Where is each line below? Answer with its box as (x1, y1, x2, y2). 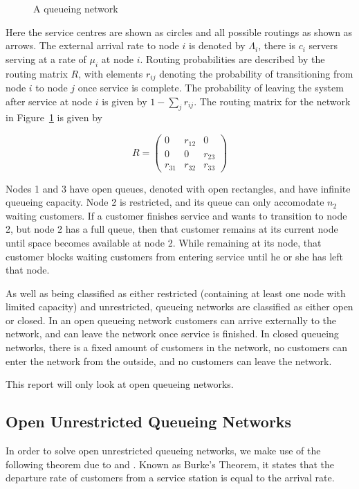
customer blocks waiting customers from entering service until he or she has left (6, 249, 343, 263)
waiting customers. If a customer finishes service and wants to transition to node (6, 208, 347, 222)
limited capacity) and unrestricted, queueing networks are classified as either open (6, 299, 353, 314)
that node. (6, 263, 50, 277)
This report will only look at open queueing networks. (6, 377, 234, 391)
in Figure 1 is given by (6, 110, 102, 125)
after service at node (6, 94, 92, 108)
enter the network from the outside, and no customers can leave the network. (6, 353, 332, 368)
